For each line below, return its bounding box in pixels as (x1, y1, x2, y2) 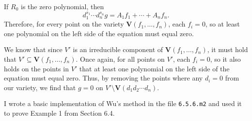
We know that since (4, 44, 63, 54)
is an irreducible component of (73, 44, 163, 54)
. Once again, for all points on (76, 54, 165, 64)
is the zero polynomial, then (20, 1, 104, 11)
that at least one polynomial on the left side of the (79, 63, 230, 73)
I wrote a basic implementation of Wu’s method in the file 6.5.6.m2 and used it (4, 98, 242, 108)
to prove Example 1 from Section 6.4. (4, 108, 115, 118)
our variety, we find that (4, 82, 76, 92)
